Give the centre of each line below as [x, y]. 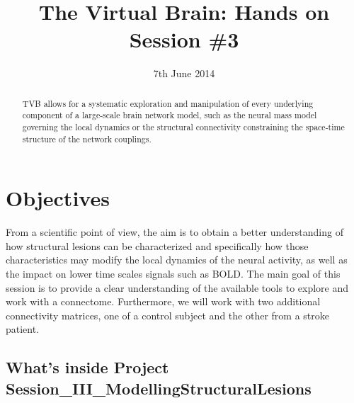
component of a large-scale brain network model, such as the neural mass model [170, 115]
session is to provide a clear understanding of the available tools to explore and [177, 287]
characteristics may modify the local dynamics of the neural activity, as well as [177, 260]
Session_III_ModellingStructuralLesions [159, 388]
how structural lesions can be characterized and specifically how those [157, 245]
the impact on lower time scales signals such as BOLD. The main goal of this [173, 274]
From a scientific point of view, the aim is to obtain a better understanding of [175, 232]
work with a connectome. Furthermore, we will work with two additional [163, 301]
